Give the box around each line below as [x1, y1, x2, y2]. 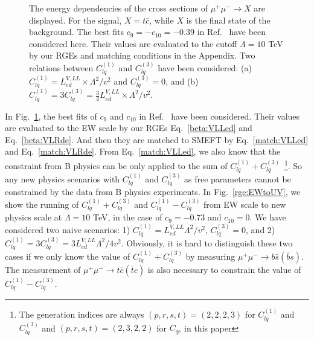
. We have [249, 211, 286, 223]
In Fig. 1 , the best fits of [5, 109, 97, 122]
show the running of [5, 197, 79, 210]
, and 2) [246, 223, 275, 236]
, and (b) [165, 75, 199, 88]
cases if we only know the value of [5, 250, 130, 263]
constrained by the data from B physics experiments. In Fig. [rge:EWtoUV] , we [5, 185, 301, 198]
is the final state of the [186, 13, 271, 26]
